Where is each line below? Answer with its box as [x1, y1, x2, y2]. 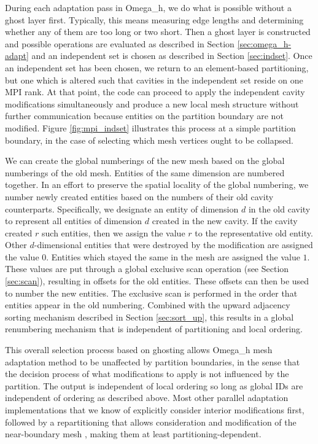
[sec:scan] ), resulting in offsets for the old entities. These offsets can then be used [5, 275, 309, 287]
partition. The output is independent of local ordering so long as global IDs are [5, 379, 303, 392]
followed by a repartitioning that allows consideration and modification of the [5, 415, 297, 428]
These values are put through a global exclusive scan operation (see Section [5, 262, 289, 275]
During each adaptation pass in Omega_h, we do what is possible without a [5, 1, 292, 14]
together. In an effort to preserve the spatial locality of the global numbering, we [5, 178, 309, 191]
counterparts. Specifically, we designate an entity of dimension [5, 202, 239, 215]
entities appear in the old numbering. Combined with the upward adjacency [5, 298, 290, 311]
